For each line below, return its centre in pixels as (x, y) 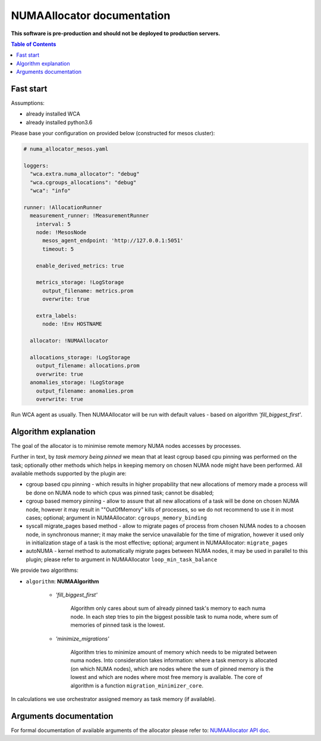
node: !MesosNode (61, 233)
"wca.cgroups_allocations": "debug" (83, 182)
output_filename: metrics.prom (88, 291)
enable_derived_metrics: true (80, 266)
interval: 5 (53, 224)
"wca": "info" (51, 191)
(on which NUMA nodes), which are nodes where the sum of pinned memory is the (172, 669)
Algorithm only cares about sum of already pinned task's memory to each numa (168, 608)
